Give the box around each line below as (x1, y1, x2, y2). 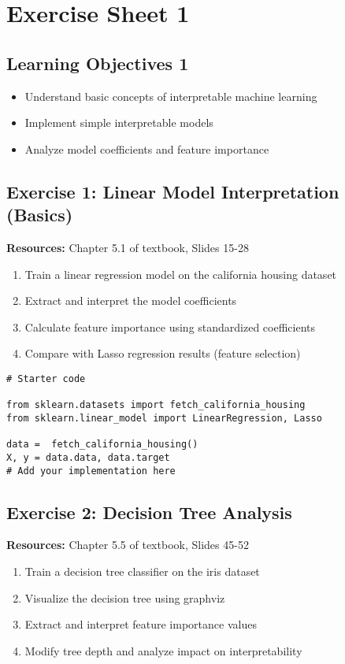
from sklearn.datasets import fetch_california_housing (6, 399, 306, 411)
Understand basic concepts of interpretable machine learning (24, 87, 317, 104)
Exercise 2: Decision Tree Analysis (6, 499, 292, 524)
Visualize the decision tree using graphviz (24, 589, 225, 606)
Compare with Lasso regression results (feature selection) (24, 345, 301, 362)
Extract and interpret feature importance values (24, 616, 257, 632)
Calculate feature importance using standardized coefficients (24, 318, 316, 335)
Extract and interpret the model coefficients (24, 292, 237, 309)
